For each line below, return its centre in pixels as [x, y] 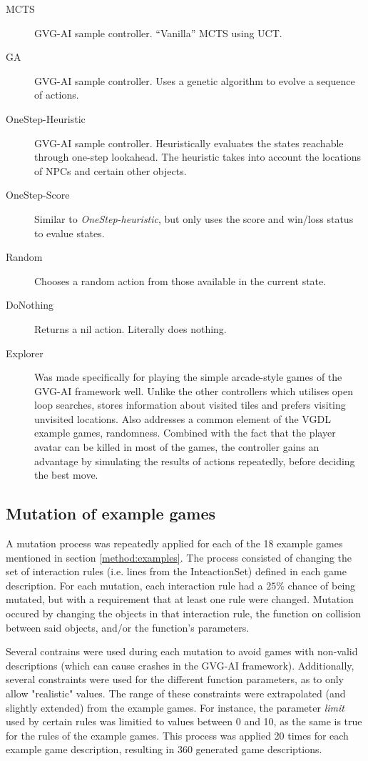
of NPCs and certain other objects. [111, 170]
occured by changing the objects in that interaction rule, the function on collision [184, 613]
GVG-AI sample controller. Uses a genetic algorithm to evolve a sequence [195, 80]
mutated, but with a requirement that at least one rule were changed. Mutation [180, 599]
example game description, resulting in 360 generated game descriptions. [164, 749]
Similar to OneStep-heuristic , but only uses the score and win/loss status [194, 218]
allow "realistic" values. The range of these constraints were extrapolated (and [176, 693]
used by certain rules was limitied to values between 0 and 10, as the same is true [184, 721]
